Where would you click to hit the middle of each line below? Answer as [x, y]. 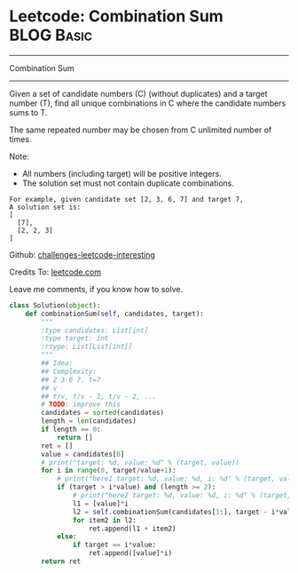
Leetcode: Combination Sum [116, 16]
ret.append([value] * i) [130, 553]
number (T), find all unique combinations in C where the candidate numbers [148, 103]
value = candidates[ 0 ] [83, 454]
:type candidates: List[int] [95, 330]
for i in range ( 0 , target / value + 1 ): [109, 471]
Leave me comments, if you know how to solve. [96, 289]
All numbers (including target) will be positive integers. [122, 173]
